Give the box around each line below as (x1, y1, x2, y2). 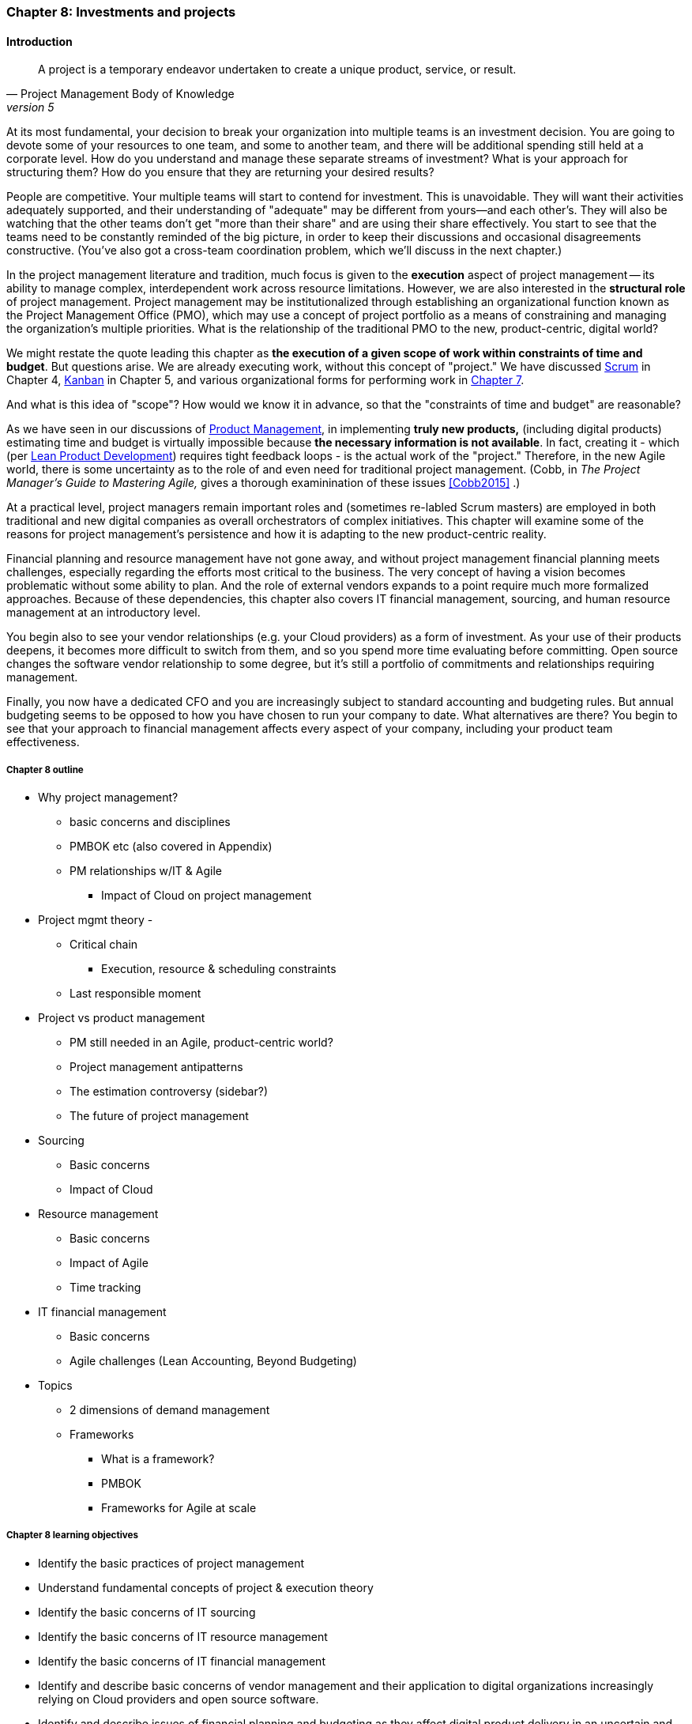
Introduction (6, 34, 73, 48)
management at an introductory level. (6, 605, 201, 620)
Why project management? (38, 790, 179, 804)
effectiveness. (6, 735, 80, 749)
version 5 (6, 100, 55, 115)
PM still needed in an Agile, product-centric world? (70, 1036, 333, 1049)
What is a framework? (101, 1452, 215, 1466)
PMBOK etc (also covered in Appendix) (70, 839, 273, 853)
